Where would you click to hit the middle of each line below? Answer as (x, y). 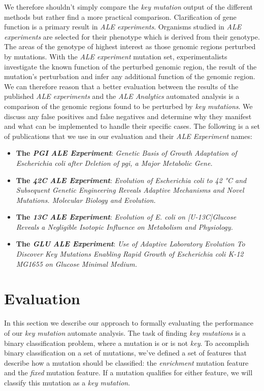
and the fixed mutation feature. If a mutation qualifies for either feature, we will (128, 372)
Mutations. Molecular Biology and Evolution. (86, 200)
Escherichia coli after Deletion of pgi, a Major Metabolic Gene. (114, 163)
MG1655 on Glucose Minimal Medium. (77, 263)
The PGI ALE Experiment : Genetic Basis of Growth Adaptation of (126, 153)
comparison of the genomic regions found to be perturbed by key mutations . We (128, 106)
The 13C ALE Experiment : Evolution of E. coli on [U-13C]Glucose (126, 217)
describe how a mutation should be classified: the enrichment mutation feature (126, 362)
